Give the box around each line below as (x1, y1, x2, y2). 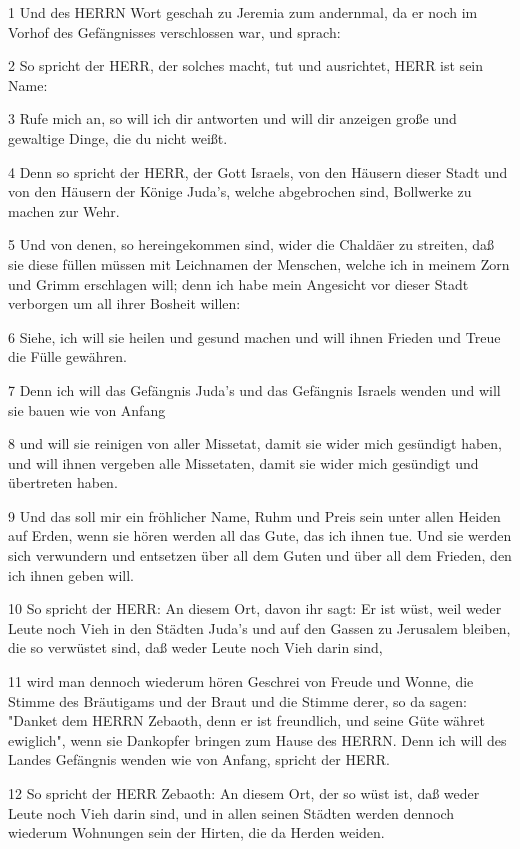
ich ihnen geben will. (8, 564, 135, 585)
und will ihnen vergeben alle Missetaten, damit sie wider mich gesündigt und (8, 452, 479, 473)
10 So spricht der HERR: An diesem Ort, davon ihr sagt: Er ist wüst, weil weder (8, 598, 502, 619)
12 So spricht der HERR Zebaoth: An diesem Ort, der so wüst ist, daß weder (8, 783, 480, 803)
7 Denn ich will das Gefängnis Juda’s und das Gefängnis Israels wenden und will (8, 379, 501, 400)
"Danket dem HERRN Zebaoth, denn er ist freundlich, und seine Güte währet (8, 710, 485, 731)
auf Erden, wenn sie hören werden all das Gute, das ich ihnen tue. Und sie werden (8, 525, 512, 546)
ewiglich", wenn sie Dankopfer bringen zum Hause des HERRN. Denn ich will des (8, 729, 507, 750)
